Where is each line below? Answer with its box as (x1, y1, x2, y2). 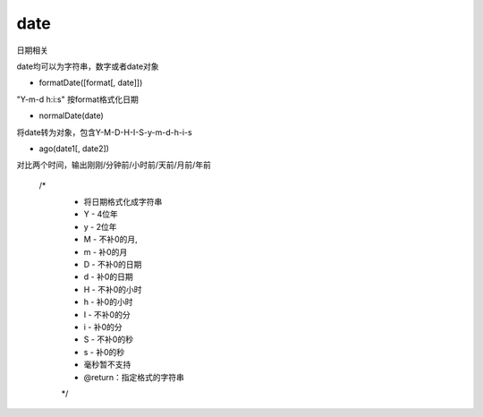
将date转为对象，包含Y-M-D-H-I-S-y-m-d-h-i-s (16, 126, 192, 138)
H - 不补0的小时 (83, 284, 142, 294)
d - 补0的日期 (83, 271, 133, 282)
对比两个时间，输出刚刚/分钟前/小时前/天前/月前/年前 (16, 159, 212, 170)
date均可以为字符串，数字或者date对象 (16, 61, 160, 72)
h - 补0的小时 (83, 296, 133, 308)
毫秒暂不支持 (83, 359, 131, 370)
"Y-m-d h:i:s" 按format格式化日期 (16, 94, 139, 105)
